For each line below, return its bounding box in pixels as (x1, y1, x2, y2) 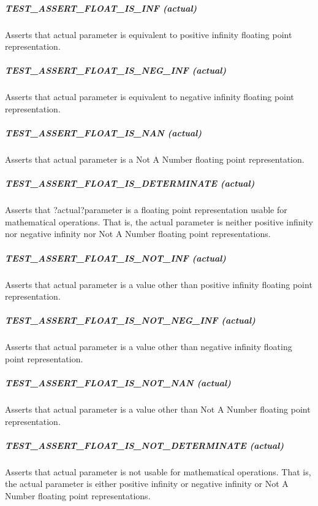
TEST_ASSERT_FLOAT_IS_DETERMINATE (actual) (5, 177, 255, 190)
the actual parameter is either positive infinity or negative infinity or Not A (5, 477, 289, 490)
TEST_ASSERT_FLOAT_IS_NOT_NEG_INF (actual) (5, 314, 256, 327)
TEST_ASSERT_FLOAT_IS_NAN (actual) (5, 126, 202, 139)
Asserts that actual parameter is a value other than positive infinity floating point (5, 278, 312, 290)
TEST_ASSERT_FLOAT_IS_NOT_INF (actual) (5, 251, 226, 264)
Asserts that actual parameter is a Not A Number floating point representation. (5, 153, 305, 166)
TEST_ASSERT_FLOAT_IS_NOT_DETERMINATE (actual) (5, 438, 284, 451)
